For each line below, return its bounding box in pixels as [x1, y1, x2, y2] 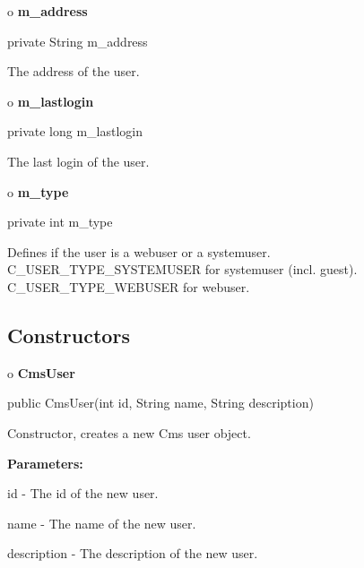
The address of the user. [7, 62, 140, 81]
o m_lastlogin [7, 91, 94, 110]
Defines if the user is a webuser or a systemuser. [7, 242, 271, 261]
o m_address [7, 2, 88, 20]
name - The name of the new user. [7, 513, 196, 532]
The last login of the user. [7, 151, 150, 170]
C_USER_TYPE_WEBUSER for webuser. [7, 277, 250, 296]
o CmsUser [7, 363, 75, 382]
